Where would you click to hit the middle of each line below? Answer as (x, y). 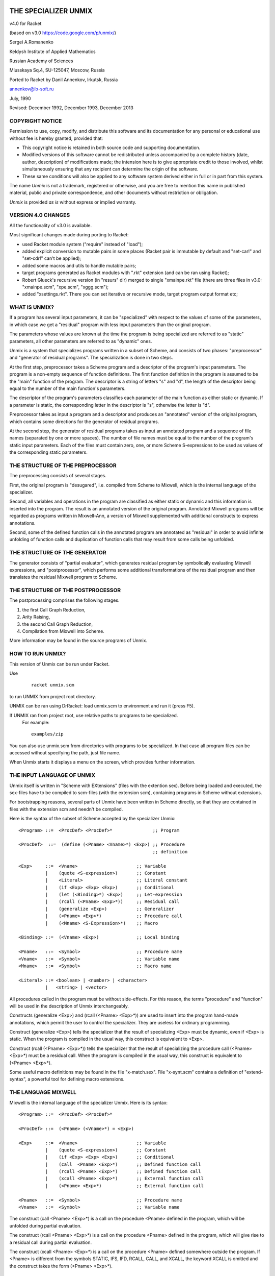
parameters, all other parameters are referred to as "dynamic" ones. (81, 341)
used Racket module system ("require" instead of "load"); (82, 244)
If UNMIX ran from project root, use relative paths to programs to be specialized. (94, 715)
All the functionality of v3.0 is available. (51, 225)
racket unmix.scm (53, 685)
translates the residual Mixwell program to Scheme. (63, 577)
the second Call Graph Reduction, (58, 624)
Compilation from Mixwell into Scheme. (63, 631)
